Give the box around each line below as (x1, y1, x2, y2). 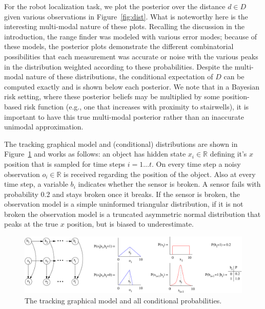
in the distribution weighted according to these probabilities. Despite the (4, 61, 233, 72)
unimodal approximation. (4, 121, 84, 132)
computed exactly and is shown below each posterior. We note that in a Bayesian (4, 81, 259, 92)
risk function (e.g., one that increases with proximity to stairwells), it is (24, 101, 249, 112)
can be (223, 71, 244, 82)
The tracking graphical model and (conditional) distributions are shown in (4, 138, 238, 149)
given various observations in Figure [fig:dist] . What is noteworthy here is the (4, 11, 248, 21)
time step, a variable (4, 179, 68, 189)
